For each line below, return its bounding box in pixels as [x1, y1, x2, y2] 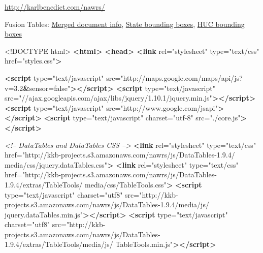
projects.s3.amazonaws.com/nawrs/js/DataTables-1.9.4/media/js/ [5, 199, 209, 210]
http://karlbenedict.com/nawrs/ [5, 2, 105, 12]
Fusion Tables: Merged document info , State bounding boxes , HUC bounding [5, 18, 245, 29]
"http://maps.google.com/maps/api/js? [120, 72, 243, 83]
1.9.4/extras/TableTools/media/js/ [5, 239, 113, 249]
